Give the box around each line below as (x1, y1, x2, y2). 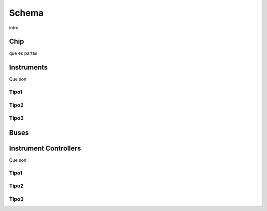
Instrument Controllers (9, 144, 81, 152)
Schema (9, 7, 44, 18)
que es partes (9, 50, 38, 56)
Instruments (9, 63, 48, 71)
